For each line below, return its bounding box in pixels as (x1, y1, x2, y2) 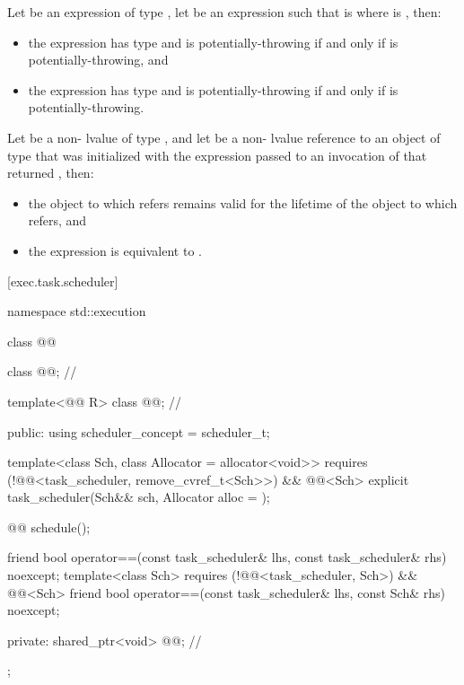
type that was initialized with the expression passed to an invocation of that (7, 145, 427, 164)
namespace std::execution (7, 302, 146, 321)
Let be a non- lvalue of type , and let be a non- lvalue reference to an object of (7, 127, 441, 146)
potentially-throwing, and (28, 50, 169, 69)
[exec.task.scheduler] (7, 271, 118, 290)
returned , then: (7, 163, 94, 182)
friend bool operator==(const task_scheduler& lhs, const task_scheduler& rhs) (7, 548, 447, 566)
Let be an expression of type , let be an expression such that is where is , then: (7, 3, 442, 21)
